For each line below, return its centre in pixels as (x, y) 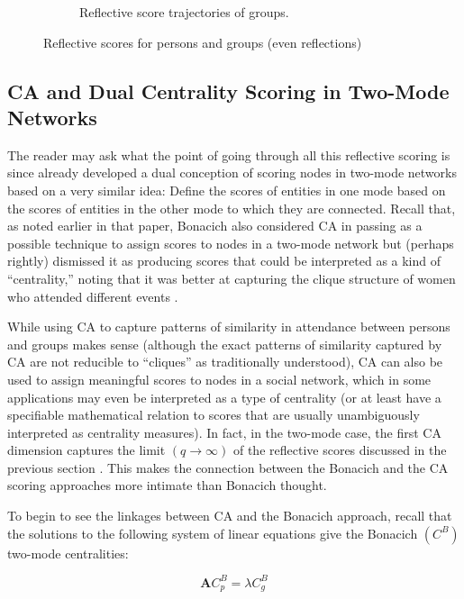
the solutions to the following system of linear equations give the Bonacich (213, 533)
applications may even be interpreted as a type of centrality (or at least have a (224, 397)
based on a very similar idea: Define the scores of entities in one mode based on (227, 190)
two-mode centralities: (68, 553)
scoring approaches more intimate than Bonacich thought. (167, 485)
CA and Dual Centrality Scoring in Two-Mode (228, 91)
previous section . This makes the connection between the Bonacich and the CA (228, 467)
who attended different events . (93, 296)
